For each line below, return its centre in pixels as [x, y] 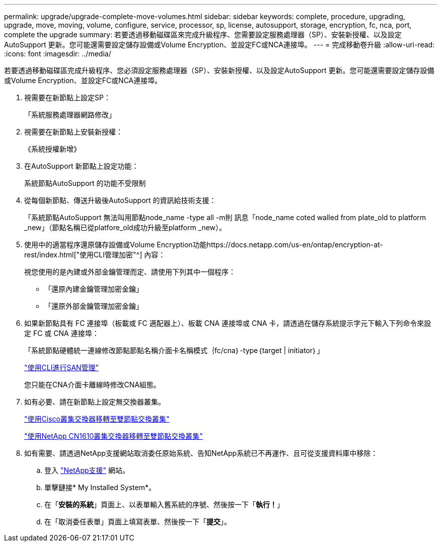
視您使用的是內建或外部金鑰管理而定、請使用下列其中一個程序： [130, 272]
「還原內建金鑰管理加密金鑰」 [94, 289]
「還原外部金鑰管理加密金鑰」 [94, 306]
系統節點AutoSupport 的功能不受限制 [85, 183]
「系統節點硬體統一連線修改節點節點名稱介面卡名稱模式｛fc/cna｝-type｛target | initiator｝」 [174, 350]
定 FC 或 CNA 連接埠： [62, 333]
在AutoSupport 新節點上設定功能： [82, 166]
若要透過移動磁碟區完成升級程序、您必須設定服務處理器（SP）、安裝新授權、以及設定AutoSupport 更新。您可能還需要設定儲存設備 [219, 70]
